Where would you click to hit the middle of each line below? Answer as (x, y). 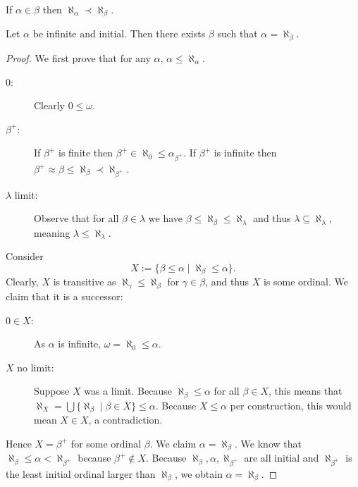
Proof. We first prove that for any (78, 57)
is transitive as (85, 282)
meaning (52, 232)
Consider (25, 256)
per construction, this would (291, 405)
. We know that (268, 443)
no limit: (36, 367)
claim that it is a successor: (64, 296)
